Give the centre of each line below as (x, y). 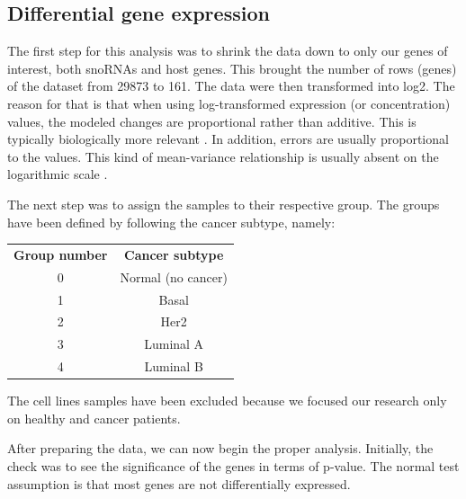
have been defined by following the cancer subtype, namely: (171, 222)
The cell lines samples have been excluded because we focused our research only (227, 401)
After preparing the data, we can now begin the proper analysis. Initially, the (220, 448)
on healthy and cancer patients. (94, 418)
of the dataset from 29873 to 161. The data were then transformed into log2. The (231, 86)
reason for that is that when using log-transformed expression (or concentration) (229, 103)
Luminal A (174, 344)
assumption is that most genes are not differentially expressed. (179, 483)
